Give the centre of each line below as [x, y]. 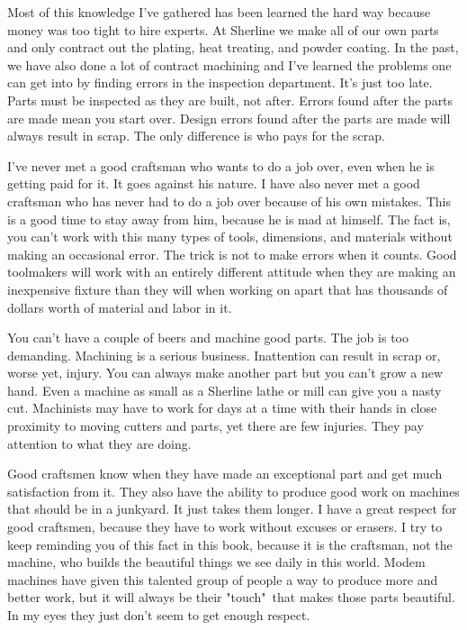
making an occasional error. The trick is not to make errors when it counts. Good [232, 254]
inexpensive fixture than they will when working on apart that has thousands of [228, 289]
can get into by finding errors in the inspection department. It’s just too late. [220, 82]
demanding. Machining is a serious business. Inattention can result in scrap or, [224, 355]
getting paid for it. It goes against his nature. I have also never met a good [214, 183]
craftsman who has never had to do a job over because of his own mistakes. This [229, 201]
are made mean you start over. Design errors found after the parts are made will [229, 118]
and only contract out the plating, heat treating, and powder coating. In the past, [233, 47]
